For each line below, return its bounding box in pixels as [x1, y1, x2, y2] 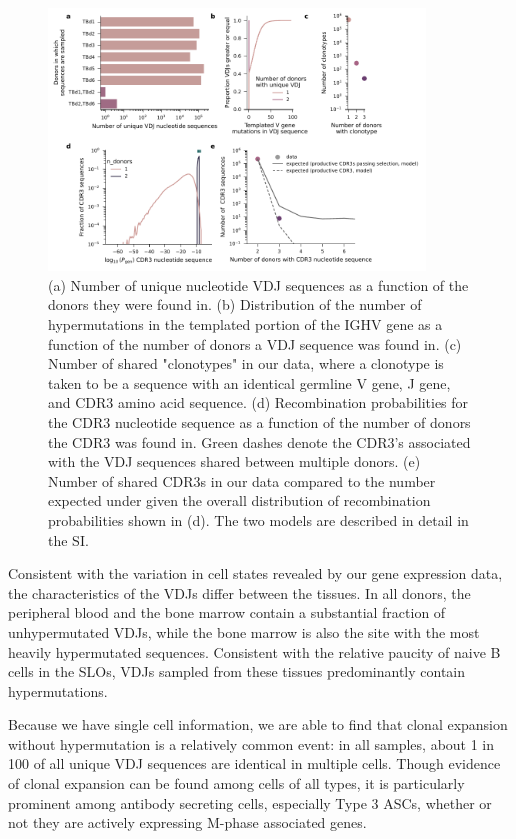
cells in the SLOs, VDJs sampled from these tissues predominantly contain [8, 661, 466, 682]
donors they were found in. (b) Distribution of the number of [48, 294, 422, 315]
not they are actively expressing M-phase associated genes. [8, 812, 367, 833]
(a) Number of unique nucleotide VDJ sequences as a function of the [48, 274, 469, 295]
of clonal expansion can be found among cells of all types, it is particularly [8, 773, 465, 794]
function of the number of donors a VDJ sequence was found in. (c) [48, 333, 462, 354]
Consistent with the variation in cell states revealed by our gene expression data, [8, 563, 503, 584]
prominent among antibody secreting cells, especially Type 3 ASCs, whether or [8, 792, 492, 813]
